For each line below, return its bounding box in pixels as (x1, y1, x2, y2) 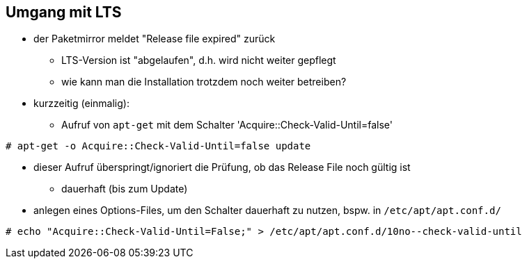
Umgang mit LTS (6, 3, 122, 21)
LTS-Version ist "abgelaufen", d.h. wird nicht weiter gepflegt (61, 54, 336, 67)
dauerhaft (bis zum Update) (61, 183, 188, 195)
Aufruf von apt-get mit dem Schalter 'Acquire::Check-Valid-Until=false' (61, 119, 393, 131)
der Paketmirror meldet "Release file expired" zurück (33, 33, 276, 45)
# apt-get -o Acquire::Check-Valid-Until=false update (6, 140, 311, 152)
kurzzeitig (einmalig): (33, 97, 129, 110)
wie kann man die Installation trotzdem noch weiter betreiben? (61, 76, 347, 88)
